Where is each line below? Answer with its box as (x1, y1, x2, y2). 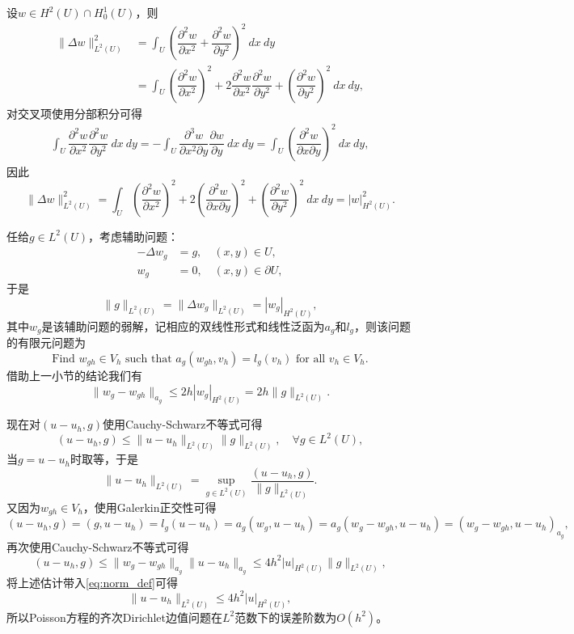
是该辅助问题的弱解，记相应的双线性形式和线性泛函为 (41, 317, 325, 334)
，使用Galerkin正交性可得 (82, 498, 217, 515)
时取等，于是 (70, 450, 138, 467)
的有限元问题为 (6, 334, 86, 351)
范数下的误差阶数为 (234, 608, 337, 625)
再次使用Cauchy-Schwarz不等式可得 (6, 538, 189, 555)
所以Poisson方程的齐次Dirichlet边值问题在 (6, 608, 222, 625)
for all (295, 353, 326, 365)
